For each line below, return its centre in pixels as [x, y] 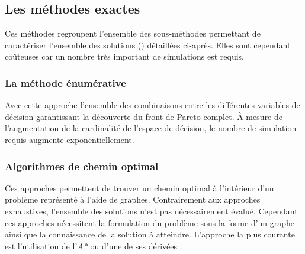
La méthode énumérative [65, 82]
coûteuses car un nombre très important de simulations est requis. [124, 56]
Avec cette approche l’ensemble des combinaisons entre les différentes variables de [152, 105]
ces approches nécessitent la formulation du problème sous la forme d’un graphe [150, 222]
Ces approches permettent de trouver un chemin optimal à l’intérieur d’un [139, 188]
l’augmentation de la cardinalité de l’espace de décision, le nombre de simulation [151, 128]
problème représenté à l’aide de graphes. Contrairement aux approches [133, 199]
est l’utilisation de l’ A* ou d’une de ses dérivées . [94, 245]
